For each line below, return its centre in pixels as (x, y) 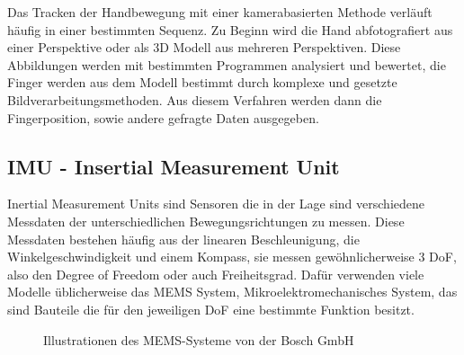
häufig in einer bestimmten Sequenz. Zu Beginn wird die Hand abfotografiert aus (230, 29)
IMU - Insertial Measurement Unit (174, 166)
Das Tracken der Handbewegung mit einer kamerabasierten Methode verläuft (220, 12)
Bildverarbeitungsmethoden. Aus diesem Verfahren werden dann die (195, 99)
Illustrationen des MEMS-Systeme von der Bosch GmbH (199, 339)
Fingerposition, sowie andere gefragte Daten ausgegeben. (163, 117)
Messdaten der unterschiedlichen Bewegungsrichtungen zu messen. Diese (206, 221)
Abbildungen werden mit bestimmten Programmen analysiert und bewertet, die (227, 64)
